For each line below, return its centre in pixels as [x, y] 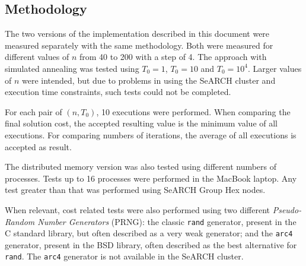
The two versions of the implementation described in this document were [137, 34]
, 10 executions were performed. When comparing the [193, 111]
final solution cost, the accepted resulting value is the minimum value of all [141, 123]
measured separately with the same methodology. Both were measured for [139, 45]
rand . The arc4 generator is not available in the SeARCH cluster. [124, 256]
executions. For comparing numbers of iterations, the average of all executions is [151, 134]
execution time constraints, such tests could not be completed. [118, 92]
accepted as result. [38, 146]
